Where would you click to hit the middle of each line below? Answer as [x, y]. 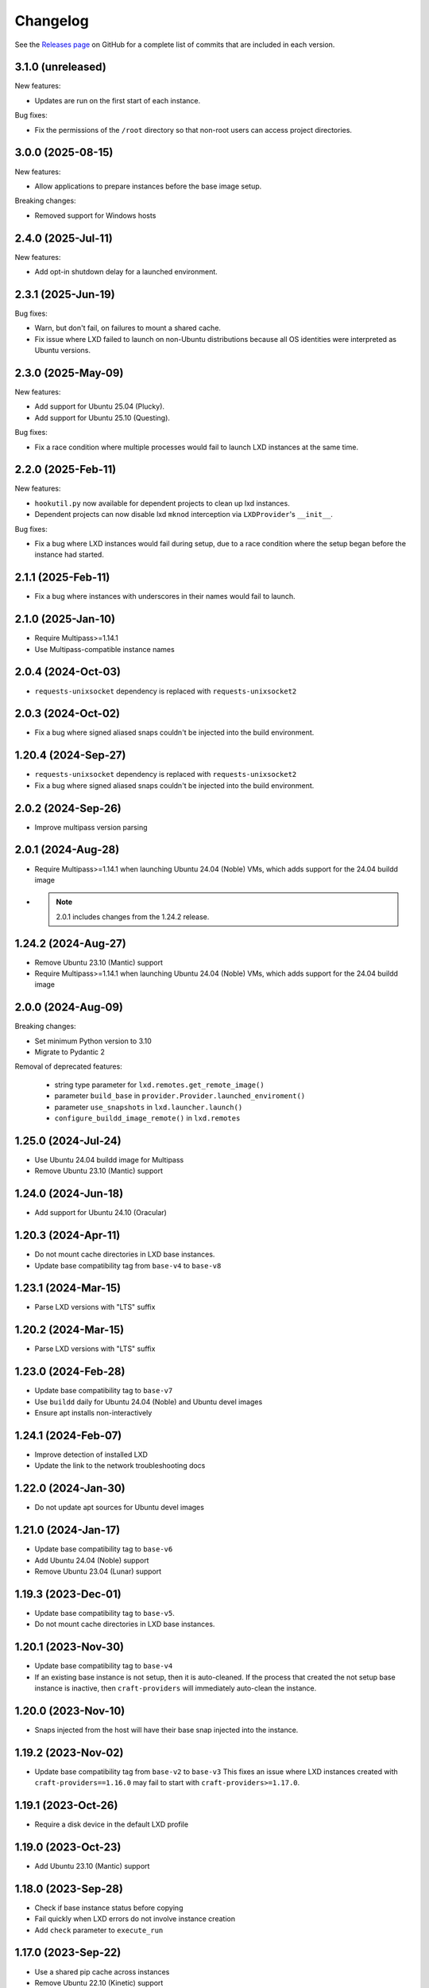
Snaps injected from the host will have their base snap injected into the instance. [166, 1730]
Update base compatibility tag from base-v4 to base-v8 [128, 1265]
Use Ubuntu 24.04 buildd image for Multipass [109, 1159]
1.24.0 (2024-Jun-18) [69, 1194]
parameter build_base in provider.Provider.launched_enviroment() [180, 1096]
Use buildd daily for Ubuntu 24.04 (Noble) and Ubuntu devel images [149, 1402]
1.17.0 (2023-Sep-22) [68, 1953]
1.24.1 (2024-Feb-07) [68, 1435]
